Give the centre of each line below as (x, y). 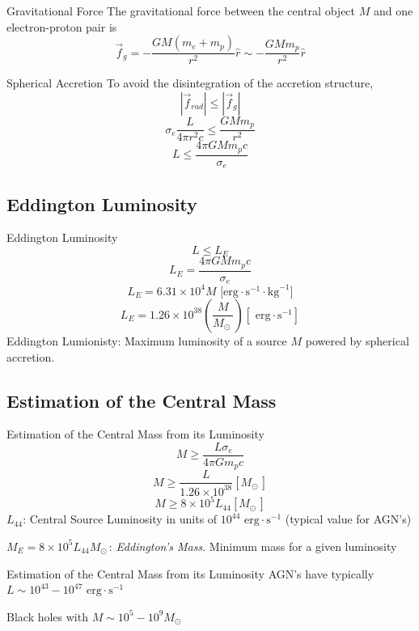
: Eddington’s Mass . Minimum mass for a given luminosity (253, 546)
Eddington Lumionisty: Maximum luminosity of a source (147, 340)
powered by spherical (357, 340)
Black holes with (47, 616)
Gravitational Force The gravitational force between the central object (181, 11)
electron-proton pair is (62, 26)
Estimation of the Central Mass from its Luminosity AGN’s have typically (190, 573)
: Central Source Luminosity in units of (120, 519)
